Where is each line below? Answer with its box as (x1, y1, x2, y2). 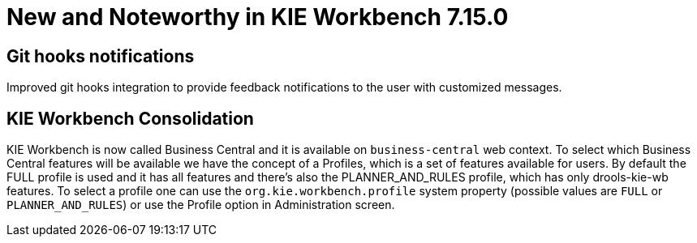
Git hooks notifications (6, 45, 195, 66)
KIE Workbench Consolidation (6, 108, 254, 129)
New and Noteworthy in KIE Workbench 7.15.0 (6, 3, 509, 31)
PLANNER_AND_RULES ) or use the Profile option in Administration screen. (6, 198, 395, 212)
